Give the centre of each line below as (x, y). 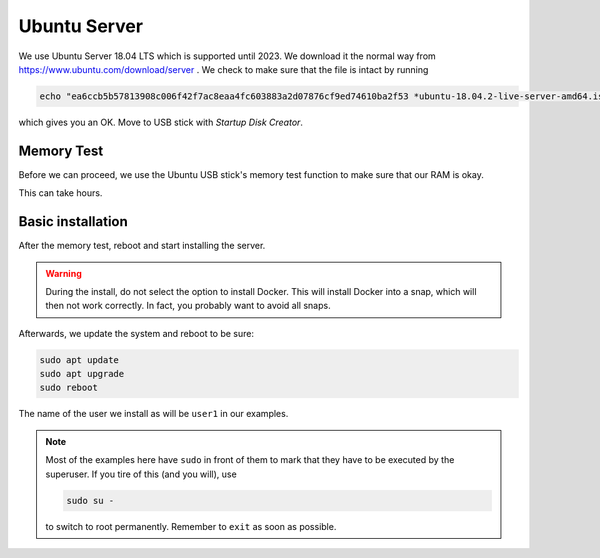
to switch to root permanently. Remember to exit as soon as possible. (191, 526)
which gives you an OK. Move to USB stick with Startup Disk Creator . (161, 122)
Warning (63, 273)
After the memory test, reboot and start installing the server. (142, 246)
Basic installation (73, 221)
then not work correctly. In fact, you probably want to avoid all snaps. (188, 306)
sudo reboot (69, 388)
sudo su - (90, 500)
